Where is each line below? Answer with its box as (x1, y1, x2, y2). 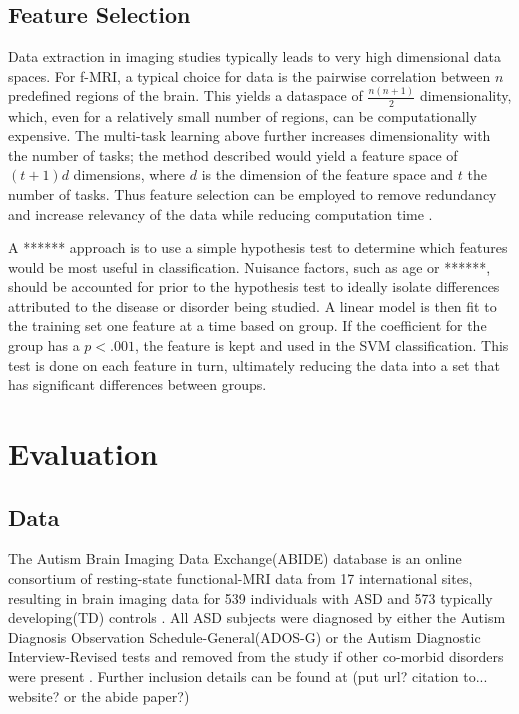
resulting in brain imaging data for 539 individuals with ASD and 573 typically (8, 587, 493, 608)
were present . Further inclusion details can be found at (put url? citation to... (8, 665, 488, 686)
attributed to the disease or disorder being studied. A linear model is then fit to (8, 295, 497, 316)
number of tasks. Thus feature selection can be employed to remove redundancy (8, 183, 497, 204)
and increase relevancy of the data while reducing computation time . (8, 203, 433, 224)
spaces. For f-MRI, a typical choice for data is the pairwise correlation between (8, 65, 491, 86)
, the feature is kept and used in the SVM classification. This (134, 335, 509, 356)
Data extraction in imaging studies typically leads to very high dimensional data (8, 46, 501, 67)
